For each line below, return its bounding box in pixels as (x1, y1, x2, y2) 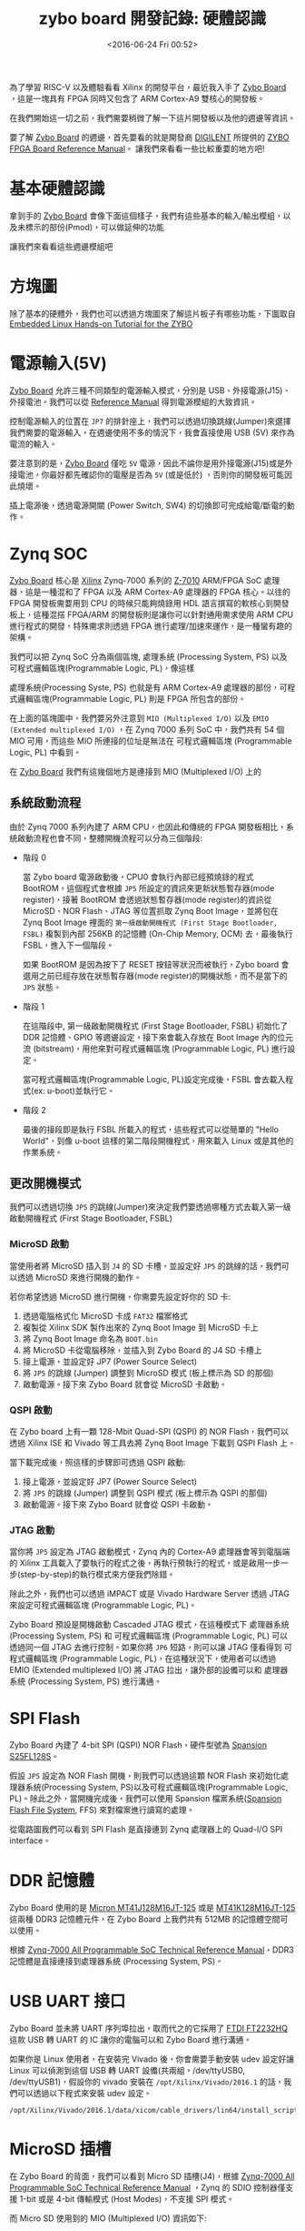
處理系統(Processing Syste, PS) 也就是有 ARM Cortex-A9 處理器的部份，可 (9, 682, 288, 693)
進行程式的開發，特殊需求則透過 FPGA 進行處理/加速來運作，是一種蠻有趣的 (9, 620, 292, 631)
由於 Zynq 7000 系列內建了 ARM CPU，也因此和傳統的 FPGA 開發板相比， (9, 821, 287, 832)
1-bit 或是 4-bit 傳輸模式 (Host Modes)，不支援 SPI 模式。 (19, 2193, 235, 2204)
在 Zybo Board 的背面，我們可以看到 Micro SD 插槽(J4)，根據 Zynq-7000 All (9, 2170, 295, 2181)
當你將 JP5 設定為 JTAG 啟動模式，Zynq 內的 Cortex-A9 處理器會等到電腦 (9, 1546, 283, 1557)
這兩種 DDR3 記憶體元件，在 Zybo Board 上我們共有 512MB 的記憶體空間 (9, 1913, 280, 1925)
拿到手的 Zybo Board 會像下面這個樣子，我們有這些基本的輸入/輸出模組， (9, 210, 283, 221)
